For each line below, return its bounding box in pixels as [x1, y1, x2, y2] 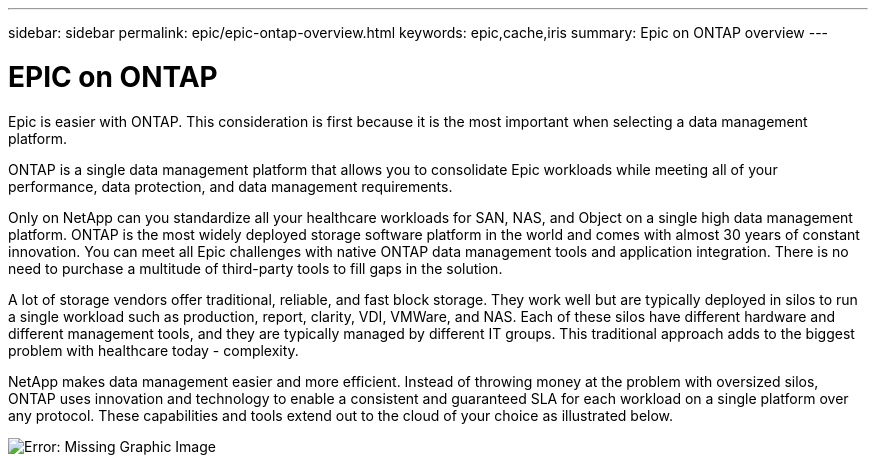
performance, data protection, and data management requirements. [8, 177, 453, 195]
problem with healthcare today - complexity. [8, 341, 299, 359]
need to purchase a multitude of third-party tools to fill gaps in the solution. [8, 259, 503, 277]
